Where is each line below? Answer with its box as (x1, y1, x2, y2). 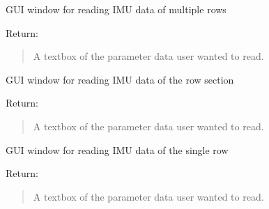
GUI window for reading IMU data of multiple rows (6, 2, 226, 16)
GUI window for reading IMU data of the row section (6, 72, 234, 86)
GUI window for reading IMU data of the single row (6, 142, 229, 157)
